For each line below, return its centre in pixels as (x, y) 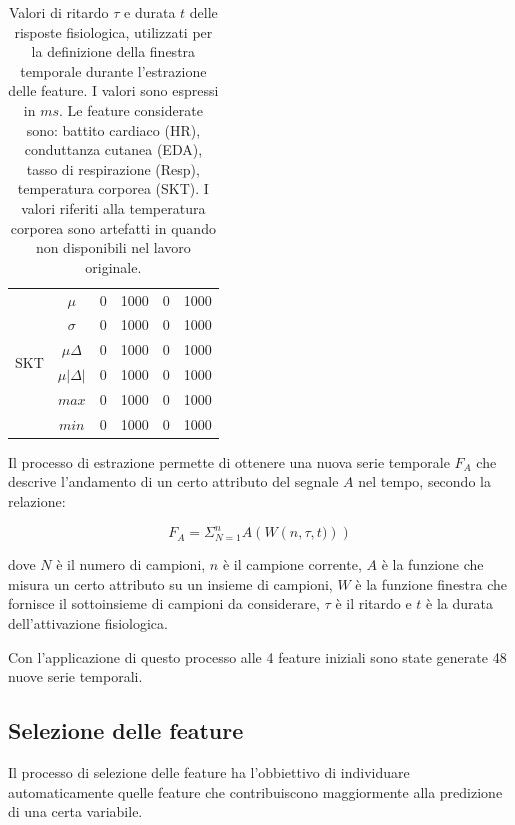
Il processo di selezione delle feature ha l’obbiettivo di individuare (209, 771)
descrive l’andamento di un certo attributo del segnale (173, 481)
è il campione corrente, (292, 564)
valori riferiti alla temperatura (113, 207)
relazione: (37, 501)
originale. (113, 266)
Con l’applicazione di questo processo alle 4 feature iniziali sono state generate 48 (257, 656)
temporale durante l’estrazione (113, 70)
